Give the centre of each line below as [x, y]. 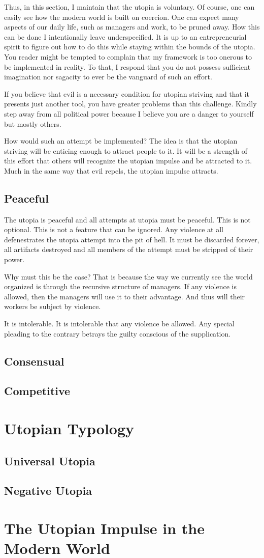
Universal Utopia [50, 461]
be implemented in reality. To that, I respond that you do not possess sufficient [127, 66]
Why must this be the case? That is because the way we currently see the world [128, 276]
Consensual [34, 361]
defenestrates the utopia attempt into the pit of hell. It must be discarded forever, [132, 239]
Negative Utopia [48, 491]
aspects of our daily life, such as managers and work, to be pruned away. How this [132, 27]
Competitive [37, 391]
